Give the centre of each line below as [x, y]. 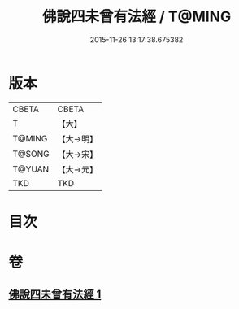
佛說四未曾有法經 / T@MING [137, 17]
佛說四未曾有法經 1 [55, 295]
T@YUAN [31, 169]
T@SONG [31, 154]
